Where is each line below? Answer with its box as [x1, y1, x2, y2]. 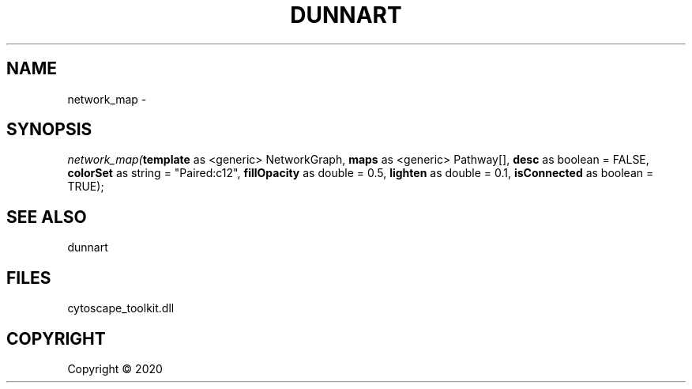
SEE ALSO [6, 206, 87, 227]
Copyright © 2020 [67, 361, 163, 376]
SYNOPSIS [6, 119, 92, 140]
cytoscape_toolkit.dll [67, 301, 175, 315]
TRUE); [67, 179, 104, 194]
